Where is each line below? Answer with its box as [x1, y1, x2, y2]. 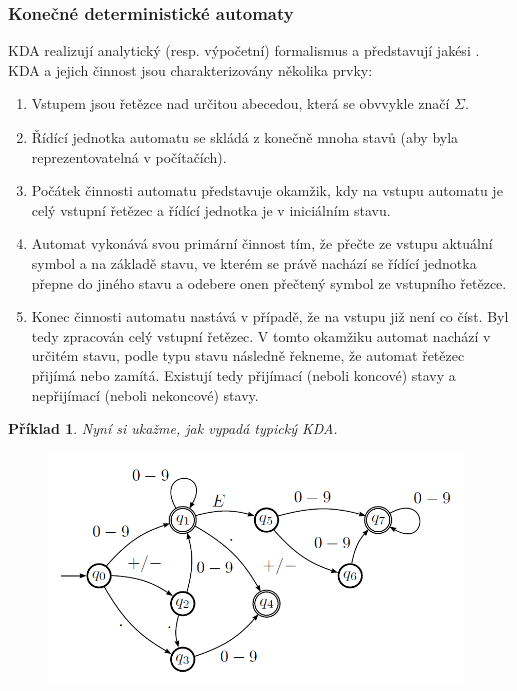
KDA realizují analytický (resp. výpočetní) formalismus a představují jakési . [8, 40, 480, 61]
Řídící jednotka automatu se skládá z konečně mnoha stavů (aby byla [31, 127, 459, 147]
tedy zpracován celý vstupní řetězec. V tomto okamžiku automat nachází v [31, 325, 491, 346]
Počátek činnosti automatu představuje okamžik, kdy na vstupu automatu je [31, 180, 503, 201]
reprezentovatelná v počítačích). [31, 146, 227, 167]
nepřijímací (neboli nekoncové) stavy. [31, 384, 259, 405]
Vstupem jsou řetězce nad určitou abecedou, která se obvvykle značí [31, 93, 450, 114]
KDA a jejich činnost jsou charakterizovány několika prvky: [8, 59, 373, 80]
